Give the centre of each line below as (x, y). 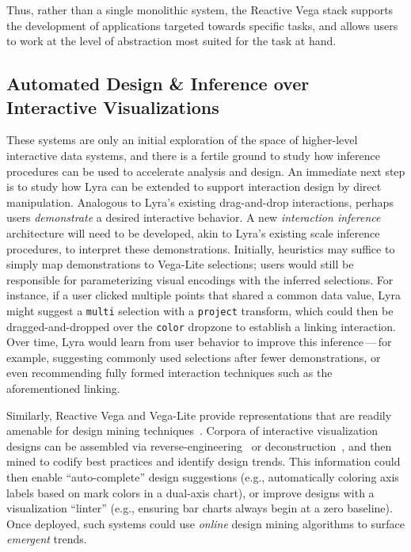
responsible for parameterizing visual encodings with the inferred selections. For (200, 279)
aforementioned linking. (63, 388)
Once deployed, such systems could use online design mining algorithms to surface (205, 523)
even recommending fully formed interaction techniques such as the (169, 373)
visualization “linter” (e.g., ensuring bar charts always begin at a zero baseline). (200, 508)
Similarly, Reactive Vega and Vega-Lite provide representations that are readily (199, 415)
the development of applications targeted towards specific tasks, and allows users (202, 25)
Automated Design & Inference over (158, 84)
